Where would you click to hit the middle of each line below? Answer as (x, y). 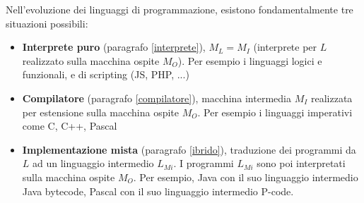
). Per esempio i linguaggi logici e (250, 60)
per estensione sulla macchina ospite (101, 112)
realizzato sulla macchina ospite (91, 60)
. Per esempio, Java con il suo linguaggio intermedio (246, 177)
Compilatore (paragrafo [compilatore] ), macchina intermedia (157, 98)
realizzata (331, 98)
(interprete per (285, 47)
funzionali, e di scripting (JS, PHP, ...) (106, 74)
